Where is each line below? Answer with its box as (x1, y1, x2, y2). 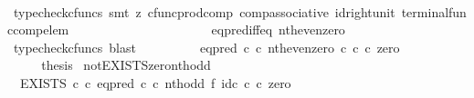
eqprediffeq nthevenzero (211, 20, 345, 39)
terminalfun (401, 2, 467, 21)
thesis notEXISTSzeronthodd (41, 55, 211, 74)
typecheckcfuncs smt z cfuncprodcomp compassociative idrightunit (13, 2, 395, 21)
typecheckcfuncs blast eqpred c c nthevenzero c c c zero (13, 37, 400, 56)
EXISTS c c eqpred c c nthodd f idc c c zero (19, 73, 291, 92)
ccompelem (7, 20, 69, 39)
